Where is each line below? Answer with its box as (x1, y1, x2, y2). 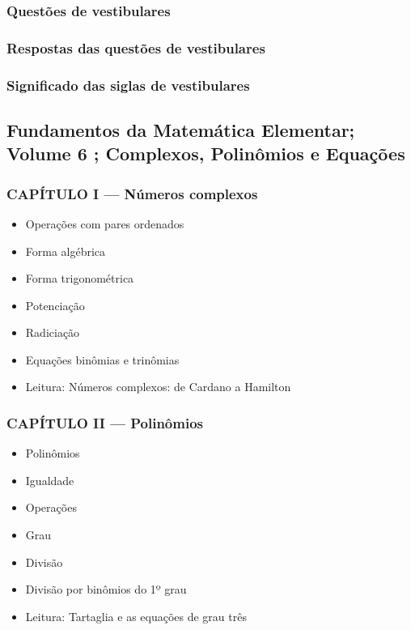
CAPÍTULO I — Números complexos (6, 183, 258, 203)
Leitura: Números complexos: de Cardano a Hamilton (25, 378, 291, 395)
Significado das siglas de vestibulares (6, 74, 250, 95)
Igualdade (25, 471, 74, 488)
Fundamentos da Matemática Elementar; (6, 117, 355, 142)
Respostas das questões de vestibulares (6, 37, 265, 57)
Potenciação (25, 296, 85, 313)
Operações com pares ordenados (25, 215, 184, 232)
